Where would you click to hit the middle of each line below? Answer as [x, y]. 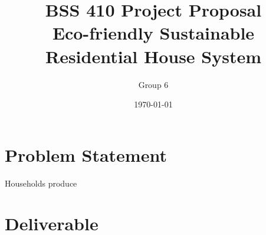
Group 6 [153, 84]
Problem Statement [86, 154]
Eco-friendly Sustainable [153, 33]
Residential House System [153, 56]
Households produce [41, 183]
